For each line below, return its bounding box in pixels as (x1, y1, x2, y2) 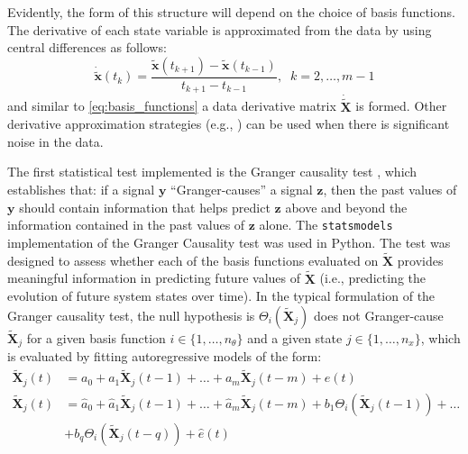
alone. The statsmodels (259, 215, 393, 234)
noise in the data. (7, 132, 104, 150)
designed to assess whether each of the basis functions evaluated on (7, 250, 379, 269)
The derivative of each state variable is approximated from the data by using (7, 20, 432, 39)
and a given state (247, 328, 343, 347)
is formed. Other (355, 96, 447, 115)
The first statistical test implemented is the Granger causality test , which (7, 162, 418, 181)
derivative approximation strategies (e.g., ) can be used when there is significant (7, 114, 450, 133)
